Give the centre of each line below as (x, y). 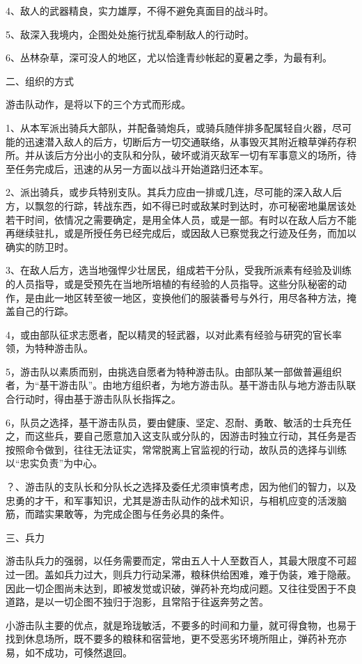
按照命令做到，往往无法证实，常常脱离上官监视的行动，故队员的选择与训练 (176, 449)
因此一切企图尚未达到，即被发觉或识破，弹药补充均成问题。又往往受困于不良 (181, 588)
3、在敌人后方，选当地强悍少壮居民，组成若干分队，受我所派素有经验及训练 (179, 270)
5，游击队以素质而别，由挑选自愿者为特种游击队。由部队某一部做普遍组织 (174, 371)
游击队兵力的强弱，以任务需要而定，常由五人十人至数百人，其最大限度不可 (176, 561)
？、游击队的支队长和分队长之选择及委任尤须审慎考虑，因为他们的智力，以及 (181, 487)
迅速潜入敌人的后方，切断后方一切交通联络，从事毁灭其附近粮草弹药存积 (190, 141)
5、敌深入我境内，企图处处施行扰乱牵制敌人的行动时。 (130, 34)
